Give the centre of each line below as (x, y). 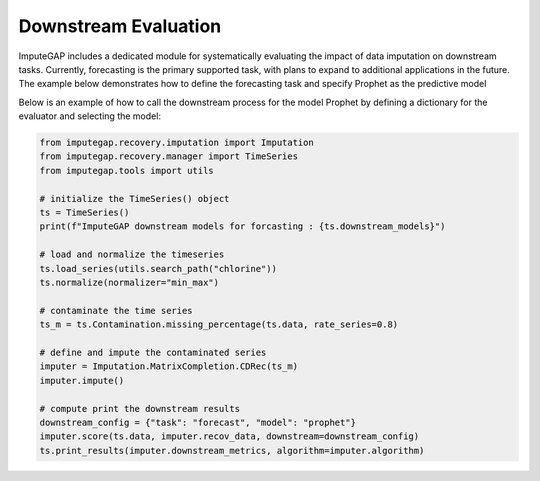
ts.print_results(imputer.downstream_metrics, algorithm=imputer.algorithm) (232, 450)
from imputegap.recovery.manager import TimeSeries (169, 156)
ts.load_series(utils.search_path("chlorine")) (158, 268)
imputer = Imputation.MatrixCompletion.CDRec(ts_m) (169, 366)
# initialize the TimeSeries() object (134, 198)
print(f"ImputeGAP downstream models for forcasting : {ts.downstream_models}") (242, 226)
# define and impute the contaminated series (153, 352)
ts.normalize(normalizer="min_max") (129, 282)
